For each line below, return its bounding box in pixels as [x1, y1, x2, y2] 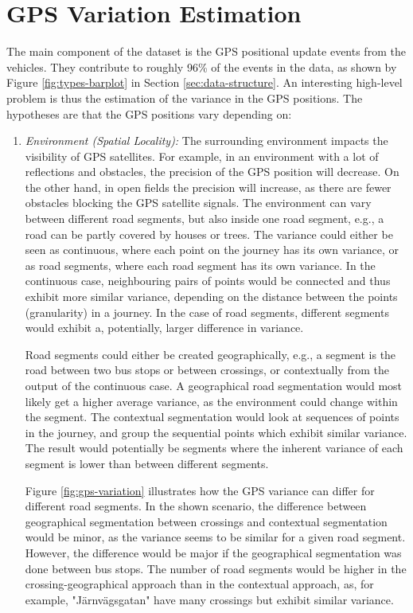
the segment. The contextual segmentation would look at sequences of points [25, 408, 399, 425]
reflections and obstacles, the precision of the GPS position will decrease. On [25, 163, 399, 180]
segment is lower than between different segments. [25, 455, 269, 471]
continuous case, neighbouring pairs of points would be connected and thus [25, 272, 391, 289]
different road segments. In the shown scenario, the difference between [25, 498, 367, 514]
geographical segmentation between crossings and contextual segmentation [25, 513, 388, 529]
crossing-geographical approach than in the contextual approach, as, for [25, 576, 374, 592]
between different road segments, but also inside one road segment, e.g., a [25, 210, 384, 227]
